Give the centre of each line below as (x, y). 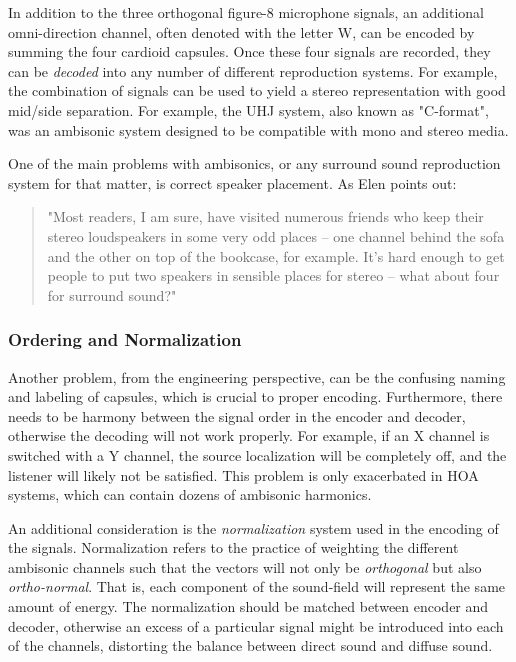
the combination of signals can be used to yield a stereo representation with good (257, 90)
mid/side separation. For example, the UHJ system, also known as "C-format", (248, 109)
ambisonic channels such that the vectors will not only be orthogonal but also (245, 566)
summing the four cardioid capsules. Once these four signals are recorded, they (249, 51)
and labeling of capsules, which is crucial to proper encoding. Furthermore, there (255, 396)
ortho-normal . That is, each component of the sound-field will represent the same (257, 586)
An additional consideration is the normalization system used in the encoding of (253, 527)
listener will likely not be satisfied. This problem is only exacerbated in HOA (243, 474)
